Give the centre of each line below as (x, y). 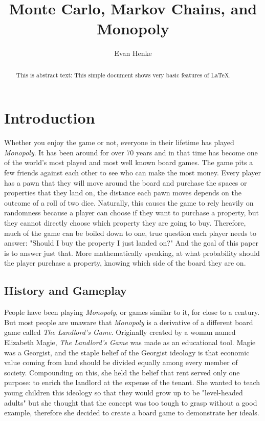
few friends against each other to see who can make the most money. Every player (132, 173)
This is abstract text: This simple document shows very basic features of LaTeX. (124, 75)
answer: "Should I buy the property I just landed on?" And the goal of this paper (131, 243)
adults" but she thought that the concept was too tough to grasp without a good (131, 402)
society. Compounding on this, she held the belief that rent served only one (122, 372)
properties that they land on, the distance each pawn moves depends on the (123, 193)
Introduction (50, 118)
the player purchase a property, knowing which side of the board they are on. (125, 263)
